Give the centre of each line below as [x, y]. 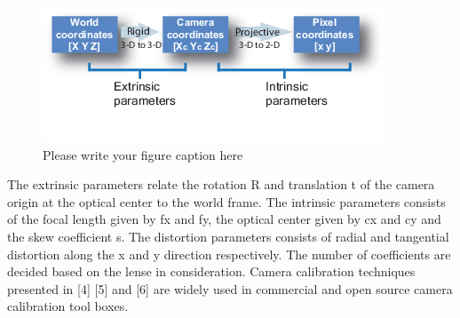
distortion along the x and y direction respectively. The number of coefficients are [229, 254]
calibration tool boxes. [68, 306]
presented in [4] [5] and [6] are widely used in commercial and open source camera [230, 288]
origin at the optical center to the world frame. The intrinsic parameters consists [226, 201]
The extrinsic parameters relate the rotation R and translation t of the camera [221, 184]
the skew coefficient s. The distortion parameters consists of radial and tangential [228, 236]
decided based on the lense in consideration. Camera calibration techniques [211, 271]
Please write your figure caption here [143, 154]
